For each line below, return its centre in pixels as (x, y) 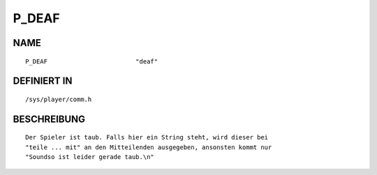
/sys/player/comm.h (59, 99)
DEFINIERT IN (43, 81)
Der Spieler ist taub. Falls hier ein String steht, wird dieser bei (147, 137)
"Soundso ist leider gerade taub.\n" (90, 157)
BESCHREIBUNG (49, 119)
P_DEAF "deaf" (92, 61)
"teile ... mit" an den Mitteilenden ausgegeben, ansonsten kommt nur (149, 147)
